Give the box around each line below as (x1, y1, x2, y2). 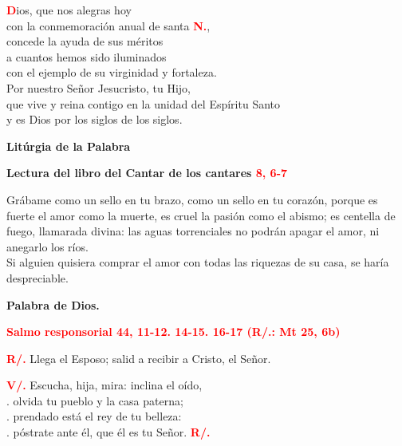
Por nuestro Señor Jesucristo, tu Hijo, (6, 79, 191, 96)
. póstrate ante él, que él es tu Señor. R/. (6, 424, 211, 440)
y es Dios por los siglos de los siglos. (6, 111, 183, 128)
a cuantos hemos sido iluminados (6, 48, 167, 65)
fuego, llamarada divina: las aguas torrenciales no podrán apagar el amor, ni (6, 223, 380, 239)
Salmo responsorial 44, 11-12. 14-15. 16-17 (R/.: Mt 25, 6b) (6, 323, 341, 340)
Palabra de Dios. (6, 296, 100, 313)
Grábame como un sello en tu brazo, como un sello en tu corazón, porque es (6, 191, 378, 207)
